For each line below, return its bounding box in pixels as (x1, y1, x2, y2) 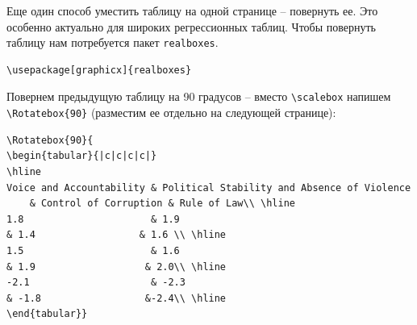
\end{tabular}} (6, 308, 88, 320)
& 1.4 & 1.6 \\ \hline (6, 229, 227, 241)
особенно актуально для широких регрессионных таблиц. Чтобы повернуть (6, 18, 376, 35)
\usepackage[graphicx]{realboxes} (6, 64, 192, 76)
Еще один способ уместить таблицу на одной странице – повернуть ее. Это (6, 2, 378, 19)
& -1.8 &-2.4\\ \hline (6, 292, 227, 304)
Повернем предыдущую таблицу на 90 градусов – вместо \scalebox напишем (6, 88, 391, 105)
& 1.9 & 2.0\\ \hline (6, 260, 227, 273)
